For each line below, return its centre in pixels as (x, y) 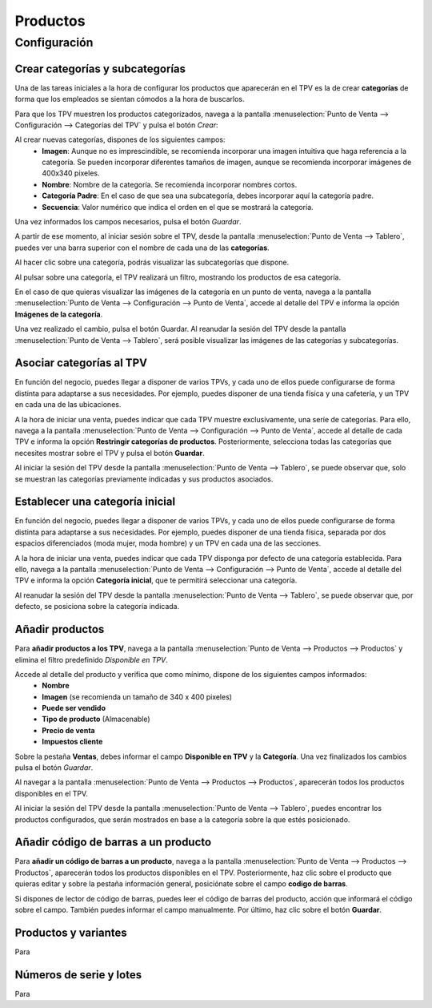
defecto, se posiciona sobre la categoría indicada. (97, 607)
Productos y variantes (71, 932)
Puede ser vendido (74, 708)
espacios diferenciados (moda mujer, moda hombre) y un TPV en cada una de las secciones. (168, 543)
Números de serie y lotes (78, 975)
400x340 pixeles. (71, 173)
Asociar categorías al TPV (81, 363)
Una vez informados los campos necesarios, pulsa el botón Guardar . (128, 222)
